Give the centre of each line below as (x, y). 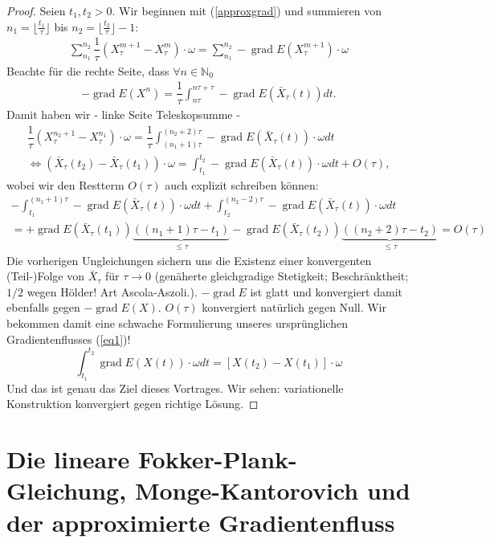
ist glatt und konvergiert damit (326, 291)
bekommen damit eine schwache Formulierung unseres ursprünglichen (177, 323)
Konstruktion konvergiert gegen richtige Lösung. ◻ (133, 404)
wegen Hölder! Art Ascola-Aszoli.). (112, 291)
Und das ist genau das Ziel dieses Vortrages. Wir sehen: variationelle (175, 388)
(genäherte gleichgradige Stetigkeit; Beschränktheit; (282, 276)
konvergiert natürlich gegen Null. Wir (294, 307)
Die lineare (68, 459)
